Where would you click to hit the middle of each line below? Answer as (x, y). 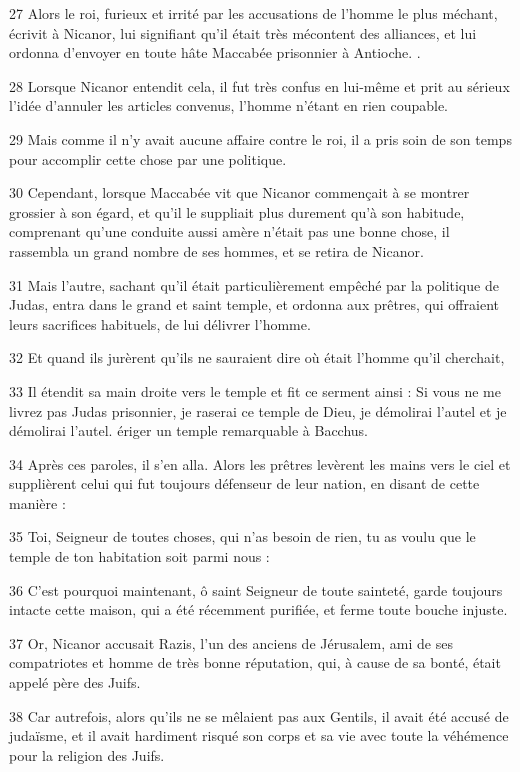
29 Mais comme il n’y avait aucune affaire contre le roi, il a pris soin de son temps (260, 138)
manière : (37, 502)
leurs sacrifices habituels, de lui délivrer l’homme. (160, 323)
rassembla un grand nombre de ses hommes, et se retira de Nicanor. (216, 250)
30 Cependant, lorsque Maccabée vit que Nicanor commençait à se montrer (239, 192)
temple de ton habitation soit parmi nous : (139, 556)
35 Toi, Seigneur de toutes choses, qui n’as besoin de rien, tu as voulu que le (242, 536)
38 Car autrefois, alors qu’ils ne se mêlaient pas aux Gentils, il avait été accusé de (259, 715)
